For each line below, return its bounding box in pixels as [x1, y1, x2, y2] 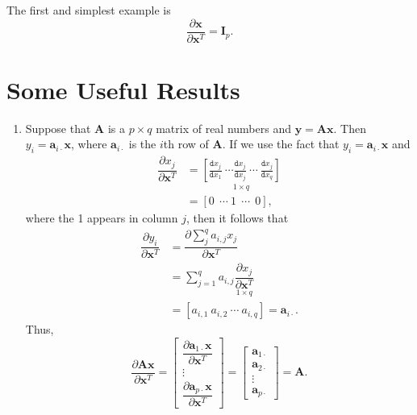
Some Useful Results [6, 73, 240, 106]
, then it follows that [186, 210, 289, 226]
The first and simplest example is [6, 2, 171, 18]
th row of [163, 135, 209, 152]
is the [128, 135, 156, 152]
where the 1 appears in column [25, 210, 178, 226]
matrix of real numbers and [156, 119, 291, 136]
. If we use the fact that [222, 135, 340, 152]
